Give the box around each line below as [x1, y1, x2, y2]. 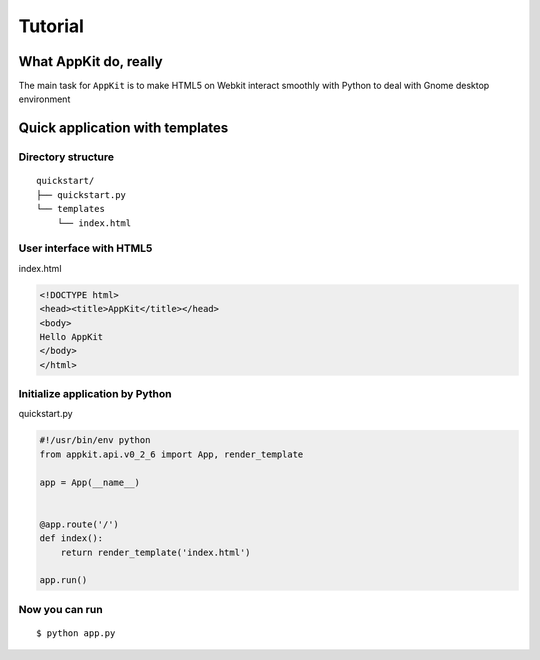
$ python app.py [36, 627, 116, 639]
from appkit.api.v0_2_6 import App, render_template [39, 448, 304, 460]
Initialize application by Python [18, 387, 172, 401]
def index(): [39, 533, 104, 544]
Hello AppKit [39, 331, 104, 342]
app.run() [39, 575, 88, 586]
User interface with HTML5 [18, 241, 153, 255]
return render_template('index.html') [60, 546, 251, 558]
